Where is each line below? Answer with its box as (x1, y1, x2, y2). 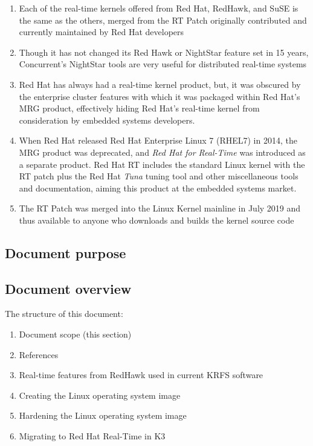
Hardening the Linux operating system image (19, 409, 187, 422)
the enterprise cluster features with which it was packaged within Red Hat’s (19, 90, 300, 102)
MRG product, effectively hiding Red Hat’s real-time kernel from (19, 102, 260, 115)
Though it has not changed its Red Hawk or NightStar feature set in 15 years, (19, 45, 309, 58)
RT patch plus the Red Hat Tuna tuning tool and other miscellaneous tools (19, 170, 298, 182)
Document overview (5, 279, 132, 298)
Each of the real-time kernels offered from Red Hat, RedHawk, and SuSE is (19, 2, 298, 14)
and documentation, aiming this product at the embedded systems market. (19, 181, 297, 194)
